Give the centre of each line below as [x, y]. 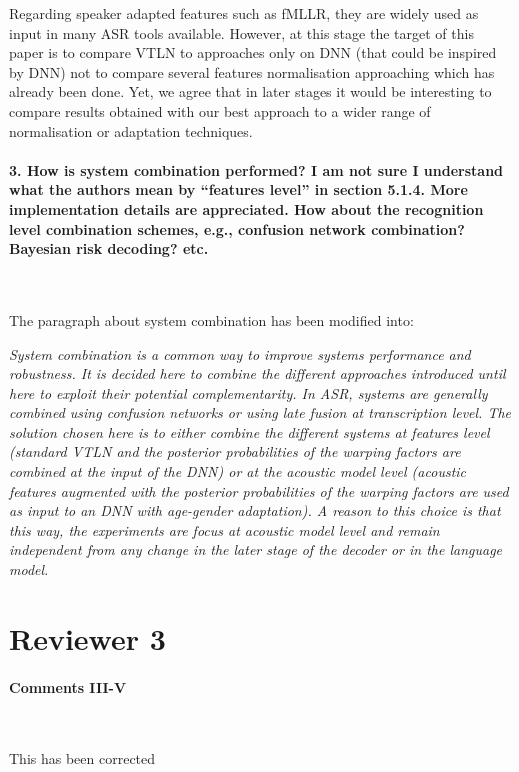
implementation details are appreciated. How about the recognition [246, 208]
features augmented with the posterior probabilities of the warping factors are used [259, 490]
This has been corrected [82, 758]
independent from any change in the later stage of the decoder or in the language [256, 549]
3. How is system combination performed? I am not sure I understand [256, 169]
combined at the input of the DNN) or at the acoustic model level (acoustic [238, 471]
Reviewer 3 [87, 637]
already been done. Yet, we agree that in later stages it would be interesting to [250, 91]
